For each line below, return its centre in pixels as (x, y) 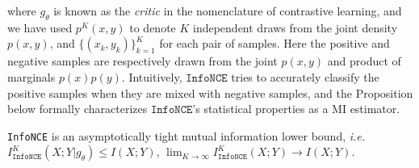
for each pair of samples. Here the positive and (274, 43)
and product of (364, 61)
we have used (40, 27)
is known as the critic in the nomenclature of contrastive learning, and (228, 10)
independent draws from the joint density (295, 27)
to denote (153, 27)
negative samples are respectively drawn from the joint (142, 61)
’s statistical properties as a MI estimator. (296, 109)
